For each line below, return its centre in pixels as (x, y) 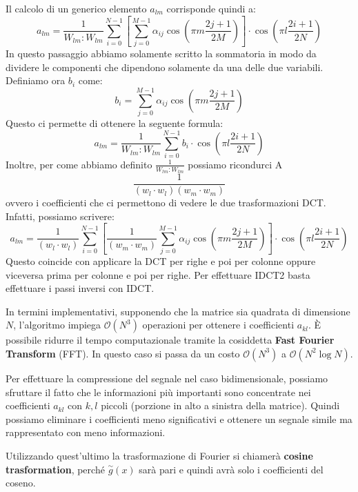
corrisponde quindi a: (211, 8)
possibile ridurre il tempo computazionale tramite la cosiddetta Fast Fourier (170, 340)
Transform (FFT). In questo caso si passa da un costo (123, 353)
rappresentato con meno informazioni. (86, 432)
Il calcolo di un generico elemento (76, 8)
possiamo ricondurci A (235, 164)
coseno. (21, 483)
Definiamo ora (36, 80)
